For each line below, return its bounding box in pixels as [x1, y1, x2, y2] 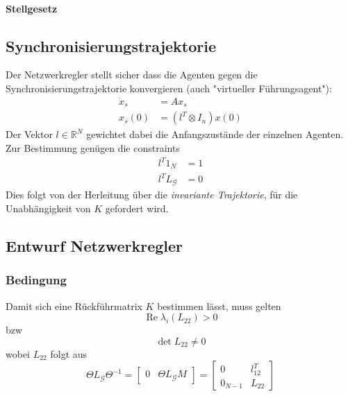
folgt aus [50, 346, 88, 361]
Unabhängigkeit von [6, 201, 91, 216]
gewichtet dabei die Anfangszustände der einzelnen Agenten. [86, 127, 344, 141]
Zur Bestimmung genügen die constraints [6, 140, 180, 155]
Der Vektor [6, 127, 53, 141]
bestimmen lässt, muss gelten [157, 298, 281, 313]
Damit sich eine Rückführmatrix [6, 298, 142, 313]
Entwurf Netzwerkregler [6, 235, 183, 257]
